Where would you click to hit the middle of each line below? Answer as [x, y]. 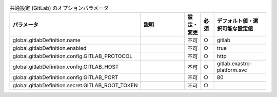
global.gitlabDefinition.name [46, 40]
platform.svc [232, 70]
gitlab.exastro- [234, 64]
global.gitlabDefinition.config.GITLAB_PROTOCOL [73, 56]
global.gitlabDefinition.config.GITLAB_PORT [65, 77]
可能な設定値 [238, 29]
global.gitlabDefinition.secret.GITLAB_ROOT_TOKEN [75, 86]
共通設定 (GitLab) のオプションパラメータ [59, 8]
